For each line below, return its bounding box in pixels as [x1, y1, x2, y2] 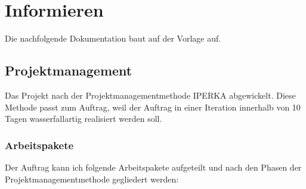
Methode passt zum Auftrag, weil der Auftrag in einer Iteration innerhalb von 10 [5, 100, 301, 113]
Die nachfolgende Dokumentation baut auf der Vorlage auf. [5, 32, 221, 45]
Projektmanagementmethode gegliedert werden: [5, 172, 179, 185]
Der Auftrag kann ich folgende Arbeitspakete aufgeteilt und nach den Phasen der [5, 160, 302, 173]
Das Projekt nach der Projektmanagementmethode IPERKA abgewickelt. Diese [5, 89, 296, 101]
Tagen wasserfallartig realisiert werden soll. [5, 112, 162, 125]
